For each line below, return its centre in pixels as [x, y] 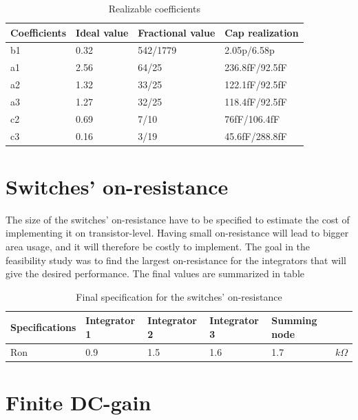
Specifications [43, 327]
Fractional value [177, 32]
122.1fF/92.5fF [256, 84]
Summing [294, 320]
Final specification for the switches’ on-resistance [179, 296]
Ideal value [102, 32]
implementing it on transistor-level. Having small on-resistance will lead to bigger [177, 233]
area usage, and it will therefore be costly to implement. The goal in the [158, 247]
